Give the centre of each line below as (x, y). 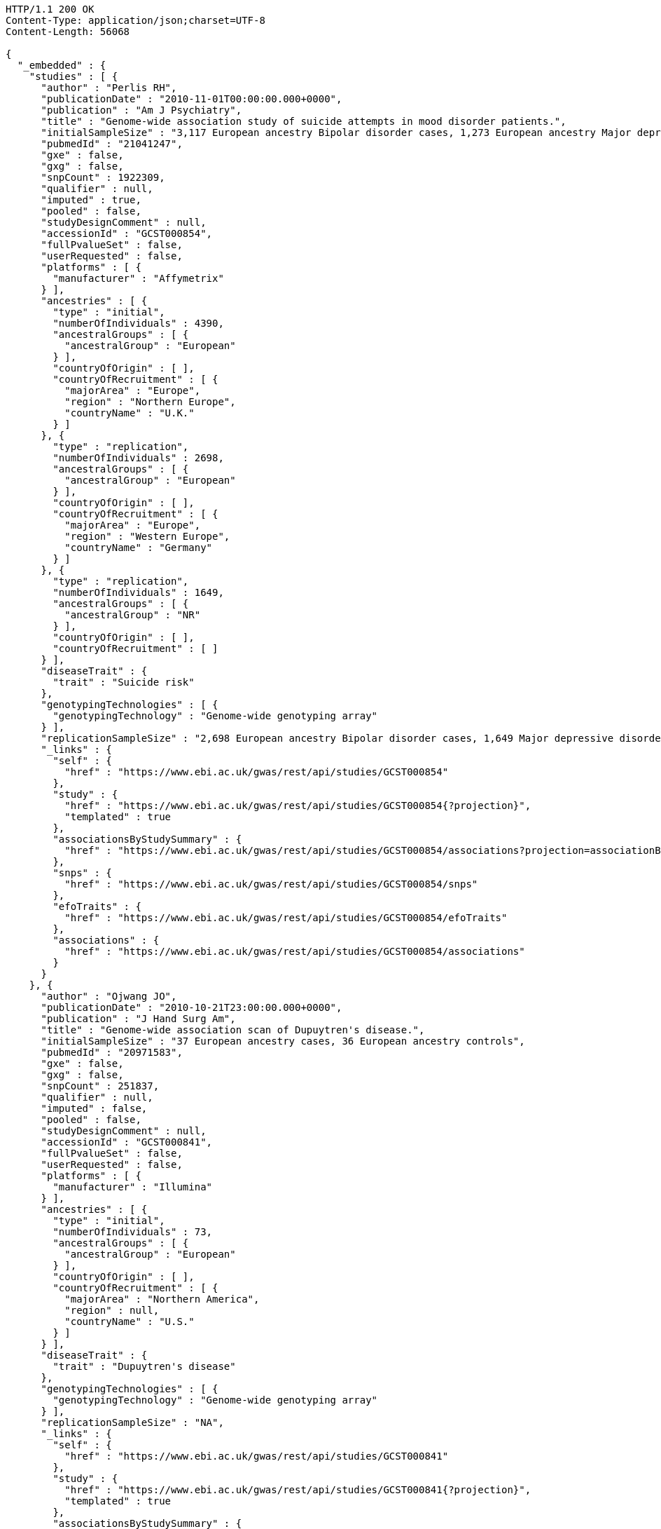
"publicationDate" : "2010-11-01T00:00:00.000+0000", (192, 99)
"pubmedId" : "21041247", (112, 144)
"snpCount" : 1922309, (103, 177)
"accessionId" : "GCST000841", (127, 1142)
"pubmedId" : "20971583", (112, 1052)
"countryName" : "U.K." (130, 413)
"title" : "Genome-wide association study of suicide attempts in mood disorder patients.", (304, 121)
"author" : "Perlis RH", (109, 88)
